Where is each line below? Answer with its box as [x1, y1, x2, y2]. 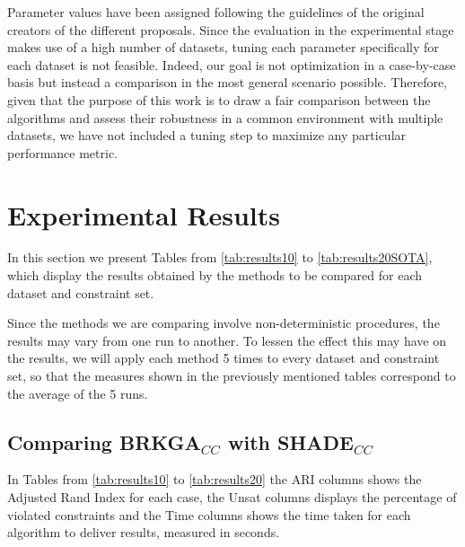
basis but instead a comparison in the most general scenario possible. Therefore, [7, 73, 448, 92]
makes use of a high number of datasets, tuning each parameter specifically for [7, 38, 439, 57]
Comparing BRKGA [7, 428, 201, 455]
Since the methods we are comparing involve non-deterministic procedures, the [7, 313, 440, 332]
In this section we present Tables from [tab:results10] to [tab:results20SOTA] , [7, 248, 433, 267]
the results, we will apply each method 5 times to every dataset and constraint [7, 348, 440, 367]
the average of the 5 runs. [7, 384, 148, 402]
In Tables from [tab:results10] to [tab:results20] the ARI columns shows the [7, 470, 422, 489]
